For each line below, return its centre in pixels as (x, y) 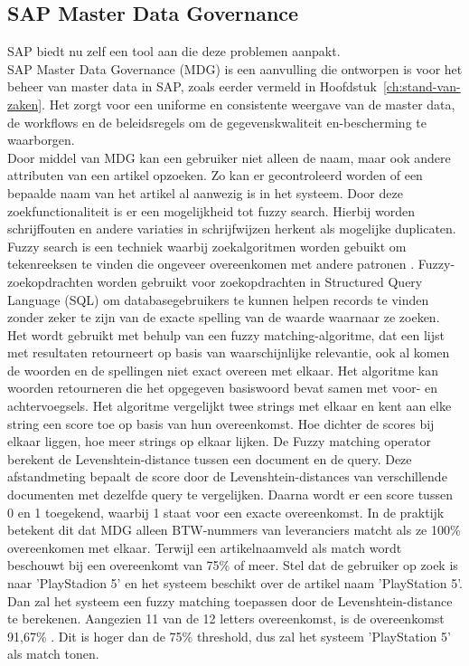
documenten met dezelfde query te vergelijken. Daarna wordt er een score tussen (230, 495)
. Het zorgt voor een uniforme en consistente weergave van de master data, (249, 104)
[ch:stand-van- (422, 86)
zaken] (25, 104)
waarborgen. (41, 140)
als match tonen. (53, 654)
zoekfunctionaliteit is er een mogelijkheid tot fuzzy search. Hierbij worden (211, 210)
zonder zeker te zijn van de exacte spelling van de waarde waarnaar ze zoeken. (224, 317)
